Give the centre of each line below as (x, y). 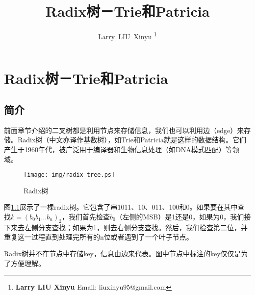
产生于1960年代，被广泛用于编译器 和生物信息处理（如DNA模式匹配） (115, 149)
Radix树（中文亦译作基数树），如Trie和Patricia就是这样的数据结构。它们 (132, 140)
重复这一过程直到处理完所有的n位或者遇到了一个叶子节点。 (99, 237)
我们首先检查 (89, 216)
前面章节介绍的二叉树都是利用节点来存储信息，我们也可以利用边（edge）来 (124, 130)
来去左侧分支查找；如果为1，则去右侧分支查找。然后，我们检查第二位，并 (129, 227)
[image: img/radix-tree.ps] (69, 175)
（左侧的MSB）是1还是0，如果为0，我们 (180, 216)
